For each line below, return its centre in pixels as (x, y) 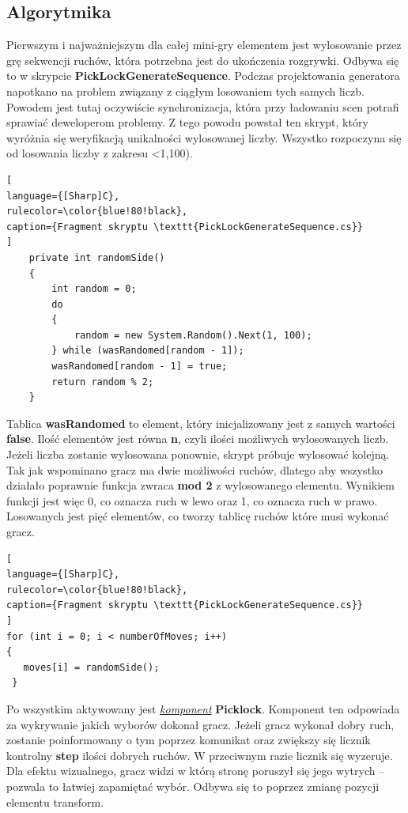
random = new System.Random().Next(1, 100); (193, 335)
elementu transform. (55, 802)
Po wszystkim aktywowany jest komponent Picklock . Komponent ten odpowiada (203, 708)
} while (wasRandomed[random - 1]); (148, 351)
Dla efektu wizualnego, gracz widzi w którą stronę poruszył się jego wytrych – (196, 771)
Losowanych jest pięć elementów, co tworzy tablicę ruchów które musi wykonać (198, 516)
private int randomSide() (97, 257)
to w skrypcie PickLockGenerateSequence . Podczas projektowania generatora (203, 76)
